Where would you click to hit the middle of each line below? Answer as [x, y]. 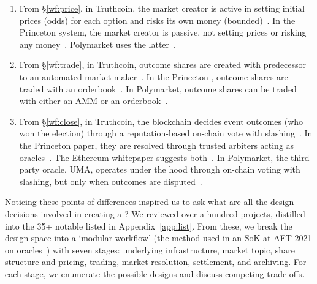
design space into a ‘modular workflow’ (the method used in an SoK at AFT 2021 [158, 238]
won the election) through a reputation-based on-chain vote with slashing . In [166, 133]
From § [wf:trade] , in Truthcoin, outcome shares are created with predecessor [163, 65]
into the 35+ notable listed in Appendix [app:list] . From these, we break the [149, 226]
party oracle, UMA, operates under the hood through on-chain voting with [160, 169]
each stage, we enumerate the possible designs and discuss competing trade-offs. [155, 273]
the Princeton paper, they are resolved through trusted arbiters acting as [157, 145]
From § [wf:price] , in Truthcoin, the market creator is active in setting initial [162, 8]
